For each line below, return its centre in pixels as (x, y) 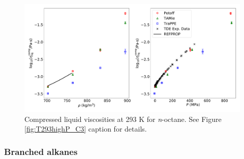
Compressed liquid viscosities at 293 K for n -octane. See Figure (123, 119)
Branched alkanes (41, 151)
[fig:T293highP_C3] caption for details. (86, 129)
